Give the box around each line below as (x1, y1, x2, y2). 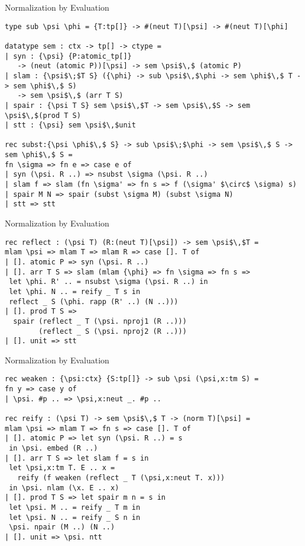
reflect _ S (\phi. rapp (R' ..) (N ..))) (9, 297, 179, 306)
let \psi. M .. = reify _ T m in (9, 503, 141, 512)
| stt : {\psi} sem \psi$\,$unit (5, 121, 136, 130)
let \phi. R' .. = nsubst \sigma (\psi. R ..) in (9, 277, 208, 286)
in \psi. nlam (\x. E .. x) (9, 483, 119, 492)
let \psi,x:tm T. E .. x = (9, 464, 115, 472)
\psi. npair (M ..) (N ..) (9, 523, 115, 532)
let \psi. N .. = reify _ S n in (9, 513, 141, 522)
